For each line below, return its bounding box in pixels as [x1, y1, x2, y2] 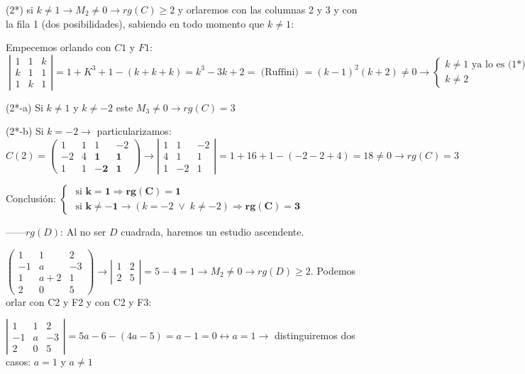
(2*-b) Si [6, 123, 44, 138]
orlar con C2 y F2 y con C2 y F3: [6, 294, 152, 309]
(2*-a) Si [6, 99, 43, 114]
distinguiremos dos [274, 328, 355, 343]
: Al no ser [60, 224, 106, 238]
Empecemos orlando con [6, 40, 111, 55]
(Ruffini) [260, 67, 299, 77]
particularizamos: [96, 123, 172, 138]
